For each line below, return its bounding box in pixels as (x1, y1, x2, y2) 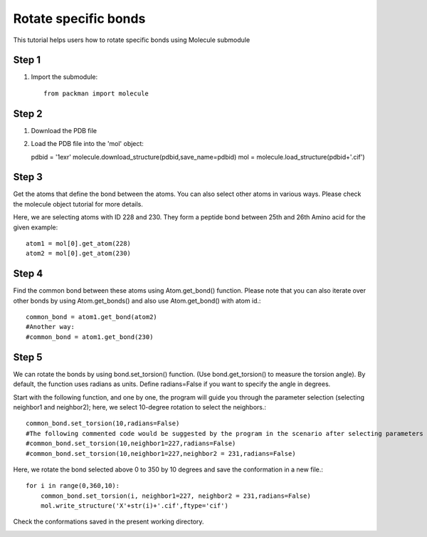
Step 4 (13, 268, 43, 280)
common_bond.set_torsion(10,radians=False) (26, 419, 180, 427)
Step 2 (13, 108, 43, 120)
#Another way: (26, 323, 75, 331)
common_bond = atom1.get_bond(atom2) (26, 313, 158, 321)
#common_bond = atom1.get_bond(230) (26, 333, 154, 341)
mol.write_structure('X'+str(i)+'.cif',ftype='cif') (40, 502, 229, 510)
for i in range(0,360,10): (26, 481, 120, 490)
